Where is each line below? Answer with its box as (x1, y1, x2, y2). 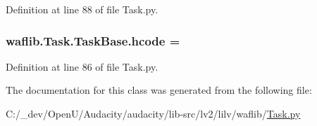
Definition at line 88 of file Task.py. (6, 2, 158, 16)
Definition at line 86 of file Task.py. (6, 59, 158, 73)
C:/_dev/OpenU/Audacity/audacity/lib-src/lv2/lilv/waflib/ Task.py (6, 106, 301, 120)
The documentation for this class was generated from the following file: (6, 83, 312, 97)
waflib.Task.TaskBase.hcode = (6, 31, 180, 49)
